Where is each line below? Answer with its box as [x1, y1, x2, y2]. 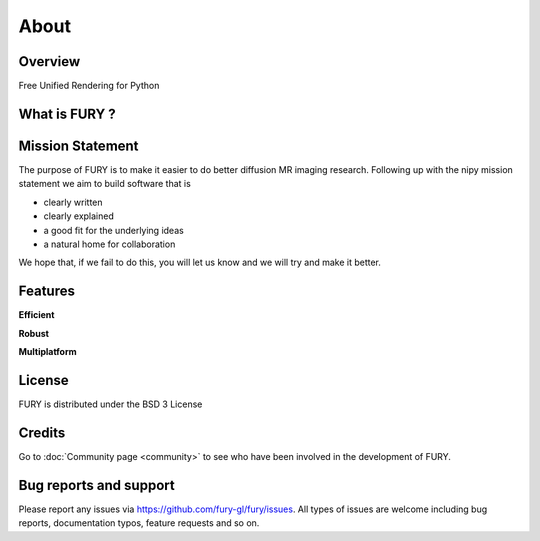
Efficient [18, 309, 55, 321]
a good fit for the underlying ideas [43, 224, 184, 236]
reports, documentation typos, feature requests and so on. [18, 517, 260, 529]
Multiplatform [18, 346, 77, 358]
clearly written [43, 196, 104, 208]
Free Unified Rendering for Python [18, 80, 160, 92]
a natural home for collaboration [43, 238, 176, 250]
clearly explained [43, 210, 115, 222]
